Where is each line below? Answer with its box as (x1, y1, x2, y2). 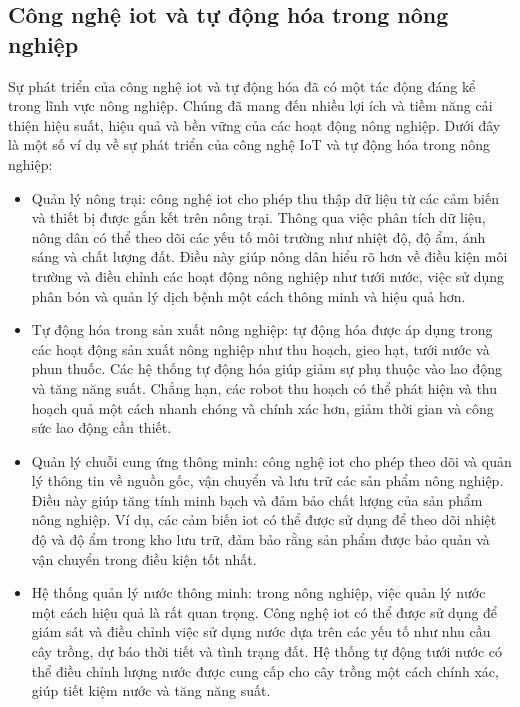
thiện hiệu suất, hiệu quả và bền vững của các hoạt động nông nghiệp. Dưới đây (8, 114, 501, 135)
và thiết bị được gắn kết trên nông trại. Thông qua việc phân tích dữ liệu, (31, 207, 486, 228)
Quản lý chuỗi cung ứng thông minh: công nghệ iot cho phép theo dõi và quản (31, 450, 512, 471)
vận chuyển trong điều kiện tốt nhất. (31, 548, 257, 569)
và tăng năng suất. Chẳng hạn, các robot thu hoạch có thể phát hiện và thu (31, 377, 498, 398)
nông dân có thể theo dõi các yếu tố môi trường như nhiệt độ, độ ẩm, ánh (31, 226, 486, 247)
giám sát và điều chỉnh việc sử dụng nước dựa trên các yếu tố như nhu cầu (31, 621, 491, 642)
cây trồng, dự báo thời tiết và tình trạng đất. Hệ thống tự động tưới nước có (31, 641, 503, 662)
